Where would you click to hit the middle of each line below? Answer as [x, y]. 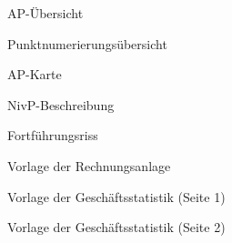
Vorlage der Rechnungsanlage [89, 165]
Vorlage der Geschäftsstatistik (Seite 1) [116, 196]
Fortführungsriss [53, 135]
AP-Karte [35, 74]
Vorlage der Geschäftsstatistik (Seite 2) [116, 227]
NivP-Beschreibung [61, 104]
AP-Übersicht [45, 13]
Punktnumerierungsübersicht [87, 43]
